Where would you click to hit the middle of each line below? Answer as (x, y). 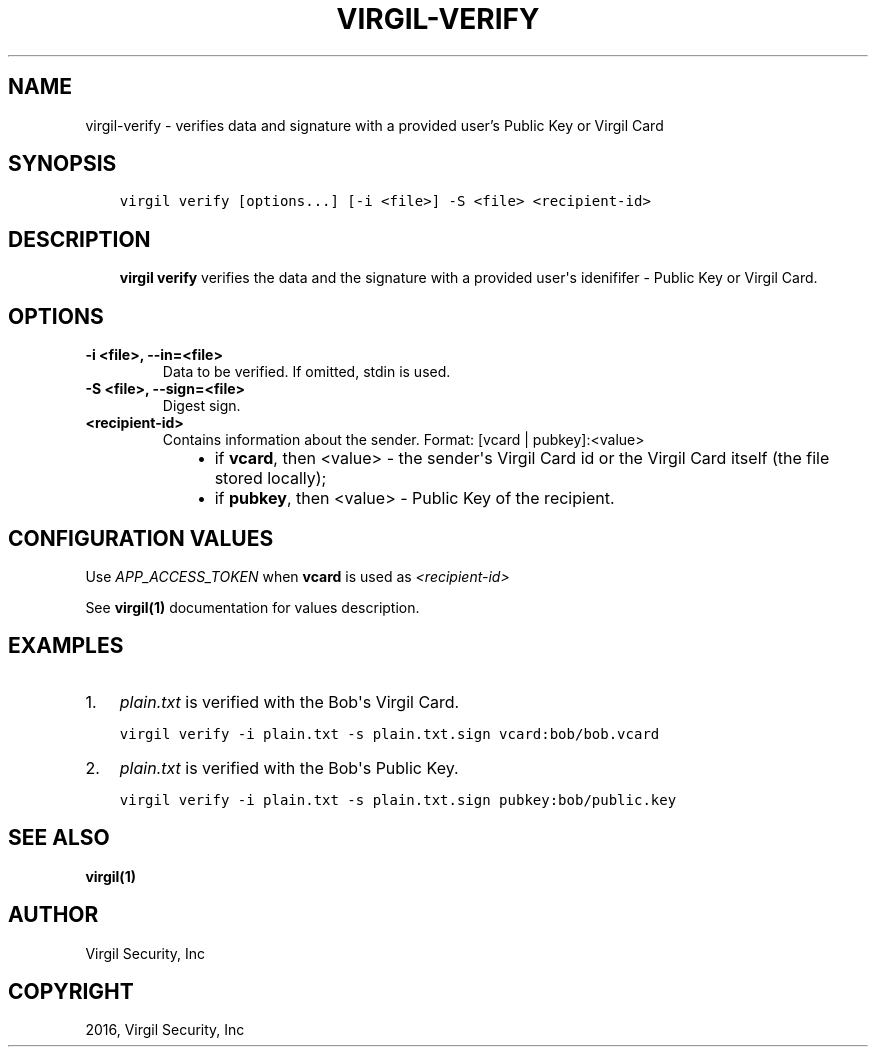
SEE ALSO (59, 838)
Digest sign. (201, 406)
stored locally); (270, 478)
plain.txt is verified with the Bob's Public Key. (289, 767)
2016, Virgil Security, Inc (165, 1030)
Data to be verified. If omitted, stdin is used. (306, 372)
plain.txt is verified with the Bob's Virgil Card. (289, 701)
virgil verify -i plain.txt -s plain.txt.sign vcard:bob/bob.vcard (389, 733)
